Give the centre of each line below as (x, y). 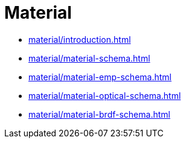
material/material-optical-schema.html (105, 95)
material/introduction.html (80, 39)
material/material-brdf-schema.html (99, 114)
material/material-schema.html (89, 58)
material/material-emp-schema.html (100, 77)
